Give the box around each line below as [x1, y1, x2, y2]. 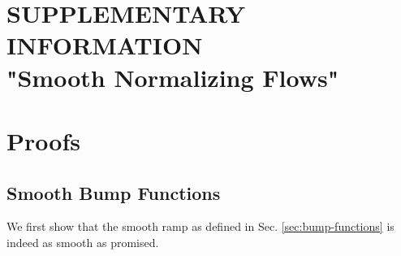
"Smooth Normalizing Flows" [6, 60, 339, 93]
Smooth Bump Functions [6, 180, 221, 205]
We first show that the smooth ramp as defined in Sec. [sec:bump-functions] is [6, 218, 395, 235]
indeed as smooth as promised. [6, 233, 159, 250]
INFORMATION [6, 28, 203, 62]
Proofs [6, 124, 80, 157]
